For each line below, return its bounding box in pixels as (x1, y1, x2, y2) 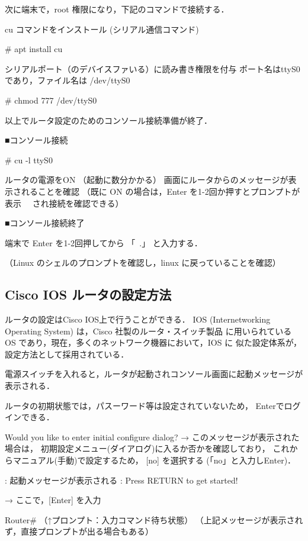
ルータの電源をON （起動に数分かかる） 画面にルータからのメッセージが (5, 173, 288, 186)
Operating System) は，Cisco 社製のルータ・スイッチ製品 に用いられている (5, 324, 292, 337)
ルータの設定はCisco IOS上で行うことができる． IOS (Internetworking (5, 313, 271, 326)
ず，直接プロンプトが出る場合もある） (5, 525, 153, 537)
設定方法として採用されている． (5, 347, 129, 360)
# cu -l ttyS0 (5, 153, 53, 166)
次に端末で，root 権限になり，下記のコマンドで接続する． (5, 3, 229, 15)
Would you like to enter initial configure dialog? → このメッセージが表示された (5, 430, 300, 443)
